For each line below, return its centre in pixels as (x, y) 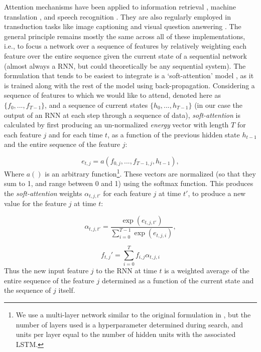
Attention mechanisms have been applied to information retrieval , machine (120, 7)
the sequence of (28, 290)
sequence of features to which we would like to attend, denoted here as (112, 95)
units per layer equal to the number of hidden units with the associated (126, 334)
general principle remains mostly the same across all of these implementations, (125, 36)
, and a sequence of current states (96, 105)
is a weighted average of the (207, 271)
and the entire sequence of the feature (62, 144)
